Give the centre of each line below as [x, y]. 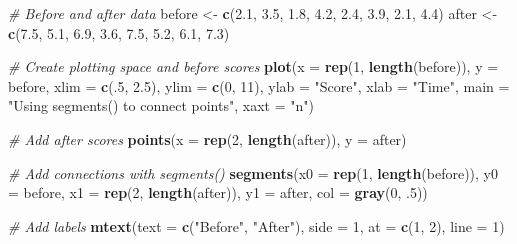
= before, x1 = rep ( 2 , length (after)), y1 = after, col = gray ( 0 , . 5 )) [218, 192]
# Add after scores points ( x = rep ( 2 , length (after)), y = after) [207, 138]
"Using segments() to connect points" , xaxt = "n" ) [161, 105]
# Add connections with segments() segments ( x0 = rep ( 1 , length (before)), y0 [253, 172]
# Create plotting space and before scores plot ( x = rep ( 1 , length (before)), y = [253, 66]
